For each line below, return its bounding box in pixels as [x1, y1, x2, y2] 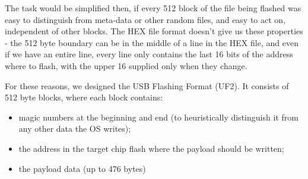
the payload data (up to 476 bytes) [18, 162, 146, 174]
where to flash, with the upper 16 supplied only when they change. [5, 59, 247, 71]
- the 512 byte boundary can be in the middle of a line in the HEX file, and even [5, 36, 299, 48]
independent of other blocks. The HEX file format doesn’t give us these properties [5, 25, 303, 37]
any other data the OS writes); [18, 122, 131, 135]
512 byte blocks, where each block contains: [5, 91, 163, 103]
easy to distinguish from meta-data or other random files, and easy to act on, [5, 13, 286, 25]
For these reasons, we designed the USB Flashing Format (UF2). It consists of [5, 79, 289, 92]
